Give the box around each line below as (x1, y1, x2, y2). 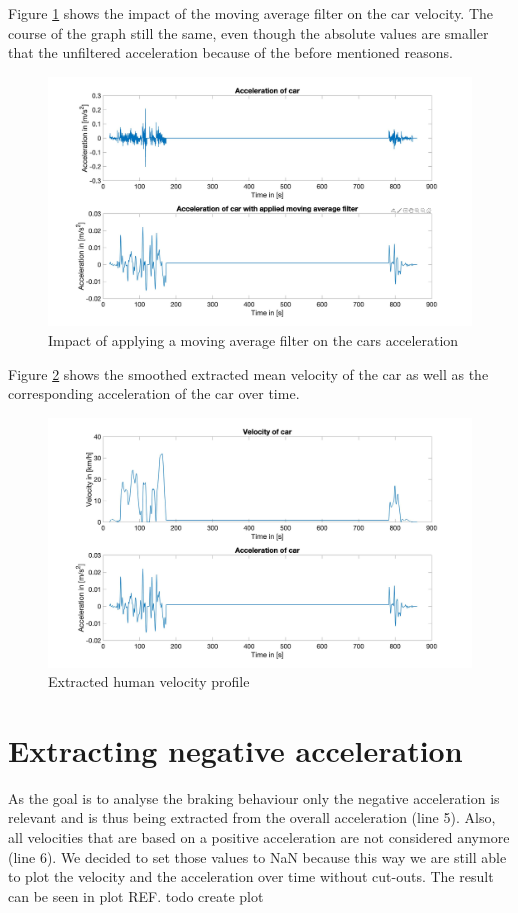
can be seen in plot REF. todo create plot (8, 885, 264, 906)
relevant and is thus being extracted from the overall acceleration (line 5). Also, (8, 807, 496, 828)
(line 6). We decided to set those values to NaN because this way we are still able (8, 846, 507, 867)
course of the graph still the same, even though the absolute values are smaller (8, 22, 489, 43)
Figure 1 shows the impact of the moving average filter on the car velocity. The (8, 3, 494, 23)
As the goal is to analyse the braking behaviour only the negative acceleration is (8, 787, 500, 808)
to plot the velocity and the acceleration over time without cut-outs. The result (8, 866, 494, 887)
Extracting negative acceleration (8, 729, 463, 770)
